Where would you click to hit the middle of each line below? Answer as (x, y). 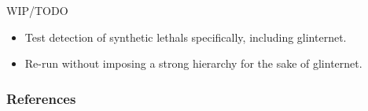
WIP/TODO (37, 10)
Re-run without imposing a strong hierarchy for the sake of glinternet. (193, 63)
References (41, 98)
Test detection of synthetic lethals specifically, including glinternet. (186, 37)
